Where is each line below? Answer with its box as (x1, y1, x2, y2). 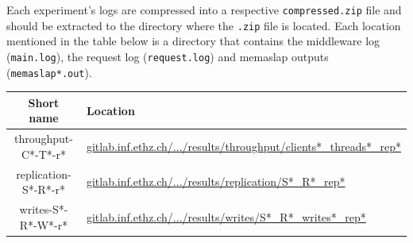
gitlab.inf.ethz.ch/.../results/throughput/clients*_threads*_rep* (86, 137, 401, 154)
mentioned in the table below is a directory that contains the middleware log (6, 33, 380, 49)
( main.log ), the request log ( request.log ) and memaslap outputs (6, 48, 329, 64)
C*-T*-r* (21, 145, 66, 162)
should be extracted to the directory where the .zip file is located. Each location (6, 17, 401, 33)
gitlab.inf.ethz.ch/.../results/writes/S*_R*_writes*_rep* (86, 208, 366, 225)
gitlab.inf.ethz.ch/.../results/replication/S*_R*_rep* (86, 173, 345, 190)
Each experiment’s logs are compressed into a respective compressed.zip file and (6, 2, 402, 17)
